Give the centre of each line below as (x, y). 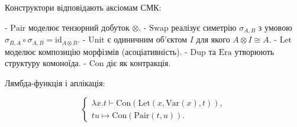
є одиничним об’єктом (147, 39)
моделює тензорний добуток (79, 27)
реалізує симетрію (204, 27)
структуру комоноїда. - (46, 63)
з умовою (275, 27)
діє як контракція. (139, 63)
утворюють (254, 51)
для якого (213, 39)
